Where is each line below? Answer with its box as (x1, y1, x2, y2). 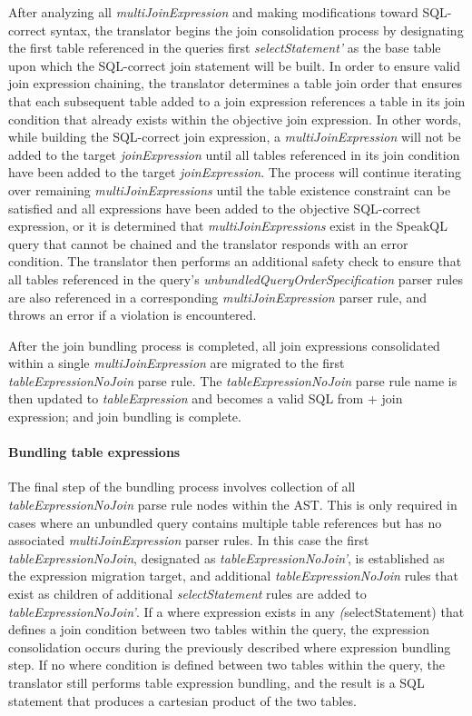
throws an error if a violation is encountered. (8, 305, 257, 324)
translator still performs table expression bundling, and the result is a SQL (8, 672, 425, 691)
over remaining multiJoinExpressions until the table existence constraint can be (8, 180, 451, 199)
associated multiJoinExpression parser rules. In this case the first (8, 531, 369, 550)
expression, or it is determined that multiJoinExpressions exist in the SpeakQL (8, 216, 447, 235)
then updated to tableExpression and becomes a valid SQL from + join (8, 389, 403, 408)
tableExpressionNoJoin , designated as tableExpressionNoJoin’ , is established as (8, 548, 445, 567)
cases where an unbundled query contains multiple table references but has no (8, 512, 442, 532)
